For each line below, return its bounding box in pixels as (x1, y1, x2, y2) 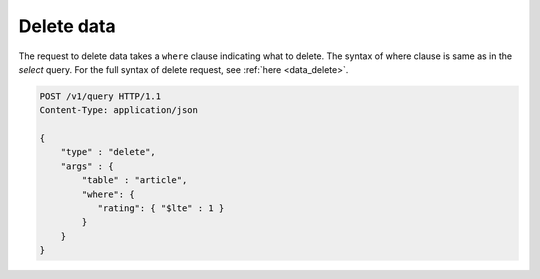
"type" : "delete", (60, 146, 157, 158)
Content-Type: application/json (39, 105, 199, 116)
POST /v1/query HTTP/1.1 (39, 90, 162, 102)
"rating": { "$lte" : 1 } (97, 203, 225, 214)
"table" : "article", (81, 175, 188, 186)
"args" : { (60, 160, 114, 172)
